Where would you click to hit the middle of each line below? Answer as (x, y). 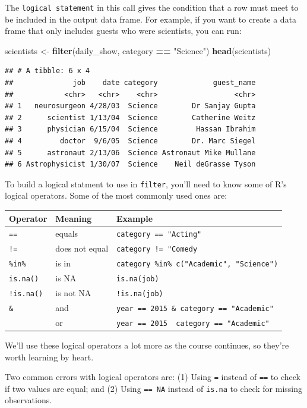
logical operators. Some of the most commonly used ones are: (116, 195)
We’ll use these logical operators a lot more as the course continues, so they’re (147, 345)
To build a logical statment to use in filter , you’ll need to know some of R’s (146, 183)
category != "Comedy (157, 249)
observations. (29, 400)
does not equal (82, 248)
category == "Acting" (159, 235)
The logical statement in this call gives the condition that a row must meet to (152, 7)
